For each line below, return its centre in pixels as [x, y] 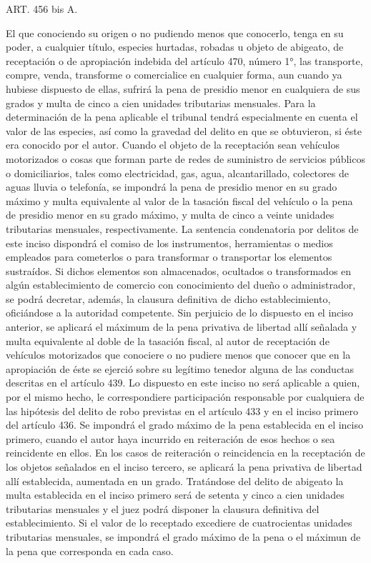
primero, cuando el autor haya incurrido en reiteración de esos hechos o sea [170, 438]
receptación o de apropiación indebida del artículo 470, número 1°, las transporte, [184, 60]
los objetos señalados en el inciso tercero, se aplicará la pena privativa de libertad [184, 467]
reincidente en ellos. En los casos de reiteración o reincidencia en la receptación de [185, 453]
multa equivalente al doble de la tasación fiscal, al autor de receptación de [168, 340]
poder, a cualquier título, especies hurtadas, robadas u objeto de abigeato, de [175, 47]
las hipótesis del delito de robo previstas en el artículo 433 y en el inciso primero [182, 410]
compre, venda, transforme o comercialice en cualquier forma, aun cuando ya [174, 75]
